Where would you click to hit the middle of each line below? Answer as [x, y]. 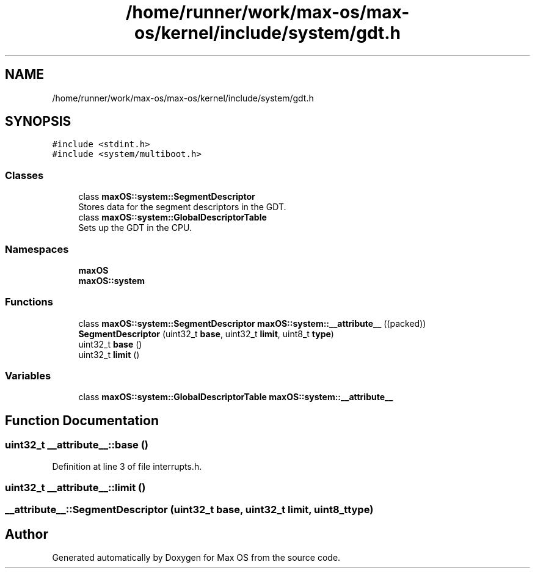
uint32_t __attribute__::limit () [75, 488]
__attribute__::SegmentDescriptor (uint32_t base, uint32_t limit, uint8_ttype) [189, 510]
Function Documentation [82, 420]
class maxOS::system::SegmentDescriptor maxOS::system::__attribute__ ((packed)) [252, 323]
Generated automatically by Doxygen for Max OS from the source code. [196, 558]
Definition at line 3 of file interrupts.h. [127, 466]
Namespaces [37, 249]
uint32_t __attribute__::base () [77, 445]
